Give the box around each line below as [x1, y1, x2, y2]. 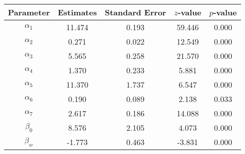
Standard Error [105, 6, 166, 18]
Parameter [8, 6, 50, 18]
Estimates [58, 6, 97, 18]
